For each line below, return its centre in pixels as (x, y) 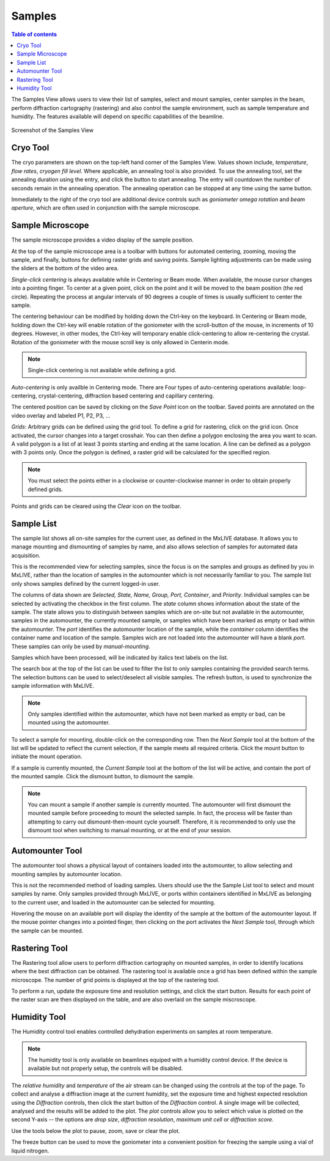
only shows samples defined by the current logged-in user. (86, 583)
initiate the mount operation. (47, 757)
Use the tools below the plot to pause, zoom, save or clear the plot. (96, 1130)
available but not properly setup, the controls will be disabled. (105, 1068)
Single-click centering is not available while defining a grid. (102, 370)
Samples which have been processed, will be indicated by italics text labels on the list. (120, 657)
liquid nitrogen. (30, 1151)
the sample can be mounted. (47, 931)
